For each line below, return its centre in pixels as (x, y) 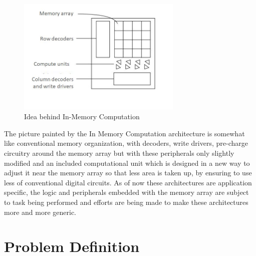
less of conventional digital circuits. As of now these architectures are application (128, 182)
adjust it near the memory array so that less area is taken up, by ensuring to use (128, 173)
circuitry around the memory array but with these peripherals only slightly (119, 153)
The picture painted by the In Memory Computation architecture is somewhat (124, 133)
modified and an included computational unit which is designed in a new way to (127, 163)
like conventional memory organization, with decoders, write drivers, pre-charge (126, 143)
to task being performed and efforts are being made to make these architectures (126, 202)
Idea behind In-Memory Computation (82, 116)
